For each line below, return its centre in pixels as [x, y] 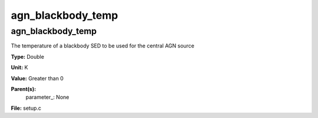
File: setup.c [26, 108]
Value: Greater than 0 [37, 78]
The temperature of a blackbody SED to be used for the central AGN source [102, 46]
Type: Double [27, 56]
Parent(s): [24, 89]
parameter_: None [47, 97]
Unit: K [19, 68]
